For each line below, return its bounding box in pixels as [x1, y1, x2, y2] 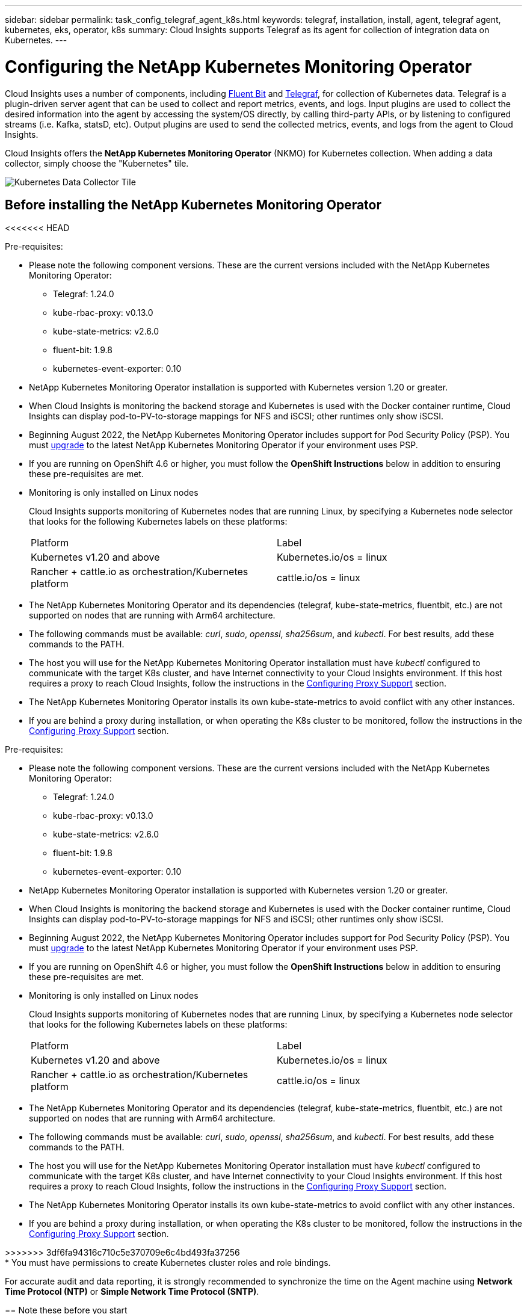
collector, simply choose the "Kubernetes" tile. [5, 158, 189, 168]
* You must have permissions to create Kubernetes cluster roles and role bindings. [5, 1257, 331, 1268]
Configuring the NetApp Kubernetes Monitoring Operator [5, 56, 472, 77]
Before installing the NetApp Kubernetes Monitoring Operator [5, 197, 382, 212]
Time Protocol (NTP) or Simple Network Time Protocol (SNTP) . [5, 1286, 259, 1297]
